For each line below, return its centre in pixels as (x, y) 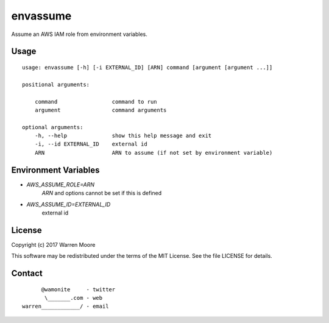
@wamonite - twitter (78, 289)
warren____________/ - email (65, 307)
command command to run (96, 101)
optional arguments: (53, 127)
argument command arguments (101, 110)
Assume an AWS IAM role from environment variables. (79, 34)
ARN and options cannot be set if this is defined (102, 193)
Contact (27, 273)
